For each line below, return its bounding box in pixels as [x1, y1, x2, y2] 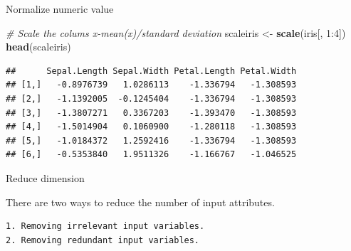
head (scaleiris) [6, 39, 71, 54]
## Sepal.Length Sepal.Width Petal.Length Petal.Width [6, 65, 297, 76]
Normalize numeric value [6, 1, 114, 16]
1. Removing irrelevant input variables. [6, 221, 205, 232]
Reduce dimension [6, 170, 85, 185]
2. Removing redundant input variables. [6, 235, 200, 245]
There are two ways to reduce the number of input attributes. [6, 194, 275, 209]
